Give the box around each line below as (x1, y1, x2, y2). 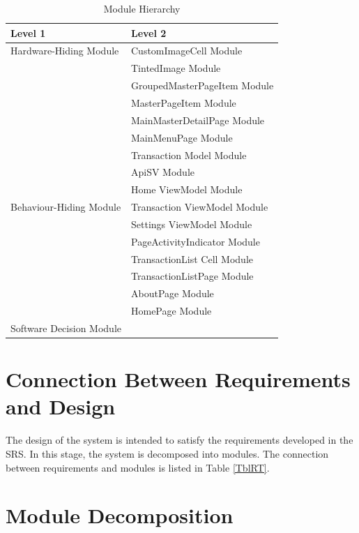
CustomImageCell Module (130, 43, 243, 58)
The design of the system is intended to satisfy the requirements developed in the (6, 433, 353, 447)
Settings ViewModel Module (130, 216, 252, 231)
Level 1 (10, 25, 46, 40)
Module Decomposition (6, 501, 234, 530)
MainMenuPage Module (130, 130, 233, 144)
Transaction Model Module (130, 147, 247, 162)
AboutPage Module (130, 286, 214, 301)
